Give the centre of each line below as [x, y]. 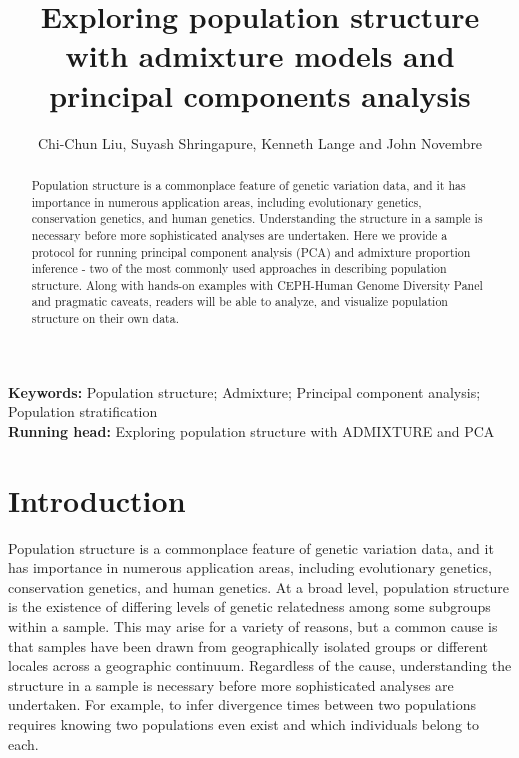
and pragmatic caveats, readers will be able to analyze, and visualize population [239, 301]
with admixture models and [260, 55]
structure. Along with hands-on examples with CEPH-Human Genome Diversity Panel [257, 284]
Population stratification [83, 411]
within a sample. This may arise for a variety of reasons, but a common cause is [253, 626]
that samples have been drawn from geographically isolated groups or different [248, 645]
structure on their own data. [105, 318]
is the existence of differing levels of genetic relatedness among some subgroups [249, 606]
